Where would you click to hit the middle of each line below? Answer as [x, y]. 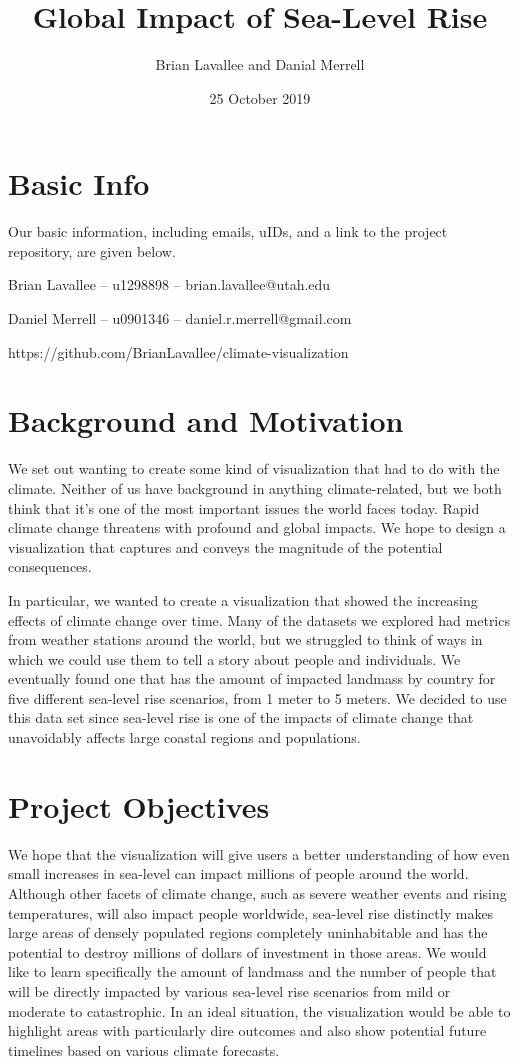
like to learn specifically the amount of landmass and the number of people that [252, 971]
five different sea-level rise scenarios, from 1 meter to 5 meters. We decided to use [257, 697]
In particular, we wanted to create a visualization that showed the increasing [243, 599]
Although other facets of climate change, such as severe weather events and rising [257, 892]
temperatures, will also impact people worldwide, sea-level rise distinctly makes [251, 912]
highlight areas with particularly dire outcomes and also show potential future [247, 1030]
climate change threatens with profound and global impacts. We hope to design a [257, 527]
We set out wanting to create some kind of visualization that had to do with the [254, 468]
